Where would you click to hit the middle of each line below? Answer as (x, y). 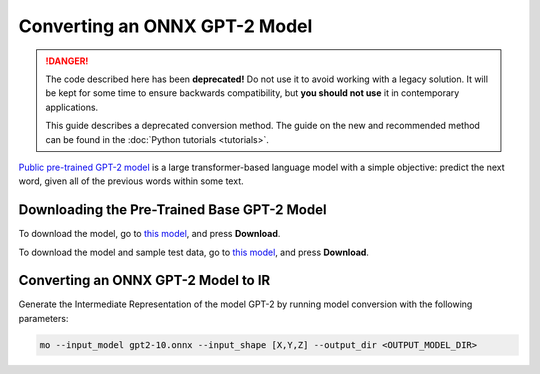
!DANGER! (67, 61)
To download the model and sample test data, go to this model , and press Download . (194, 252)
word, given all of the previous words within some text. (131, 181)
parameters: (43, 318)
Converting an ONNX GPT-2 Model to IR (144, 280)
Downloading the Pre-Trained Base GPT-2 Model (172, 210)
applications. (72, 107)
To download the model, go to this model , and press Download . (149, 234)
